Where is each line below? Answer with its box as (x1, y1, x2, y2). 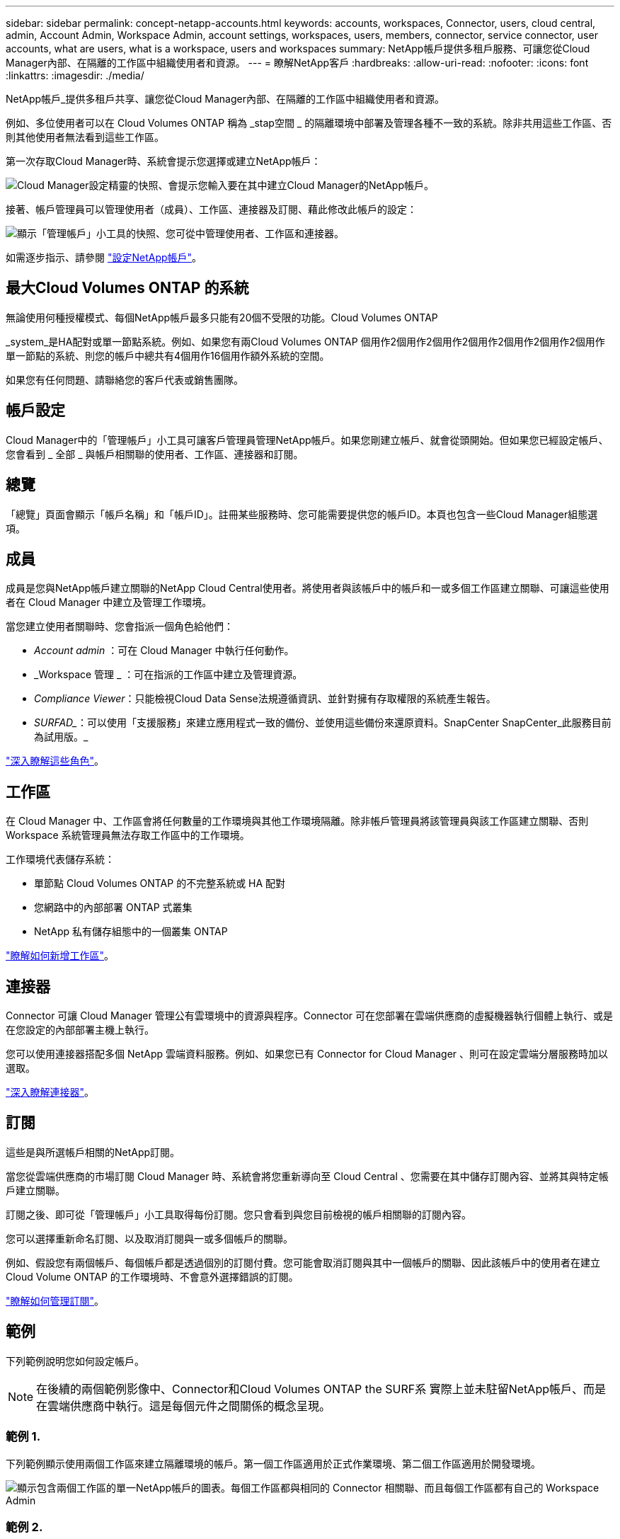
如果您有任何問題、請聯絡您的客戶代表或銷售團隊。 (6, 373, 243, 386)
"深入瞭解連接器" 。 (6, 1086, 95, 1099)
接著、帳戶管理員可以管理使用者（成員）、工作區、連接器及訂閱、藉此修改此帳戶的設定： (6, 203, 417, 215)
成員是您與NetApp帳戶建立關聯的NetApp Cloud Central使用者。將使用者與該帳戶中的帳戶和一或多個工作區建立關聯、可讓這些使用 (6, 582, 609, 595)
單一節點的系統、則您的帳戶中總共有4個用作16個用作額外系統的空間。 (6, 349, 330, 362)
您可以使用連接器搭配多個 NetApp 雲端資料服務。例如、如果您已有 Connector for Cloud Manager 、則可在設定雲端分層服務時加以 (6, 1048, 609, 1060)
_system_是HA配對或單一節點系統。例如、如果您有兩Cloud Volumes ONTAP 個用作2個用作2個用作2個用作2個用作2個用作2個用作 (6, 335, 605, 348)
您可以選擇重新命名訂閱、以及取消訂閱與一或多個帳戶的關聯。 (6, 1232, 293, 1245)
